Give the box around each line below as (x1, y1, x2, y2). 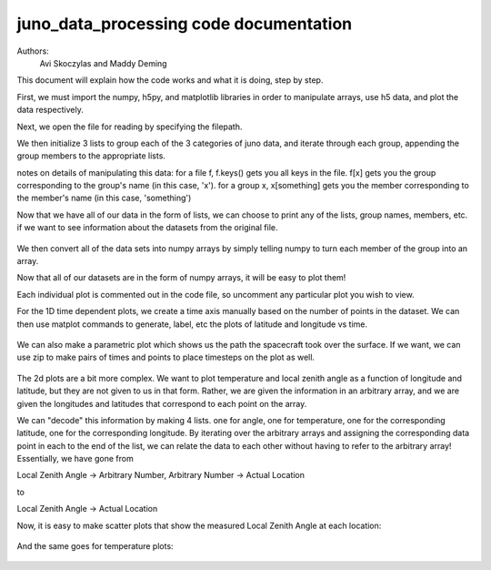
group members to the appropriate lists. (16, 150, 165, 161)
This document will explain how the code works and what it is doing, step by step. (16, 75, 324, 86)
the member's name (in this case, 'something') (16, 192, 192, 204)
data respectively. (16, 105, 84, 116)
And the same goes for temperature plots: (16, 541, 174, 552)
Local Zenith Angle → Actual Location (16, 504, 158, 514)
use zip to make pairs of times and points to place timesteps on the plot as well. (16, 351, 316, 363)
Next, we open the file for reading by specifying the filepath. (16, 121, 243, 132)
